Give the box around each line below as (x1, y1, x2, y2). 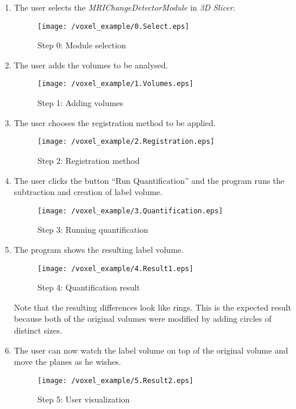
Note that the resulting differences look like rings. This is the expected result (14, 301, 291, 313)
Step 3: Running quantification (37, 223, 148, 236)
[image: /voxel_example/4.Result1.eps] (37, 264, 194, 273)
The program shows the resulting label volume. (14, 243, 184, 255)
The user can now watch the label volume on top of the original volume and (14, 344, 288, 356)
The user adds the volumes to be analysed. (14, 58, 168, 71)
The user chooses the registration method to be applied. (14, 116, 216, 128)
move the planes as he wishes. (14, 355, 121, 368)
